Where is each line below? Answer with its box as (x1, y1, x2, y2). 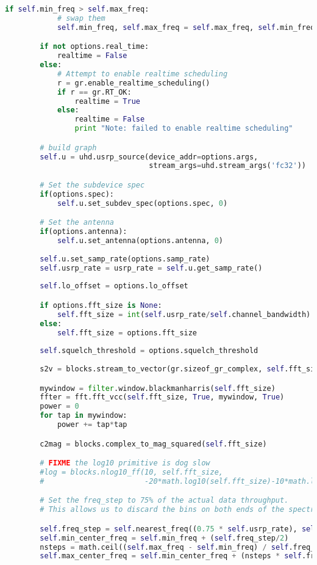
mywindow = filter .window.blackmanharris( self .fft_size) (40, 384, 276, 393)
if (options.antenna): (40, 227, 127, 236)
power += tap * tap (57, 420, 127, 429)
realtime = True (74, 97, 140, 106)
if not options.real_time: (40, 42, 149, 51)
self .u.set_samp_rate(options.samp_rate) (40, 254, 210, 263)
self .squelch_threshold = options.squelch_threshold (40, 346, 258, 355)
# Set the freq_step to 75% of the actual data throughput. (40, 496, 289, 505)
